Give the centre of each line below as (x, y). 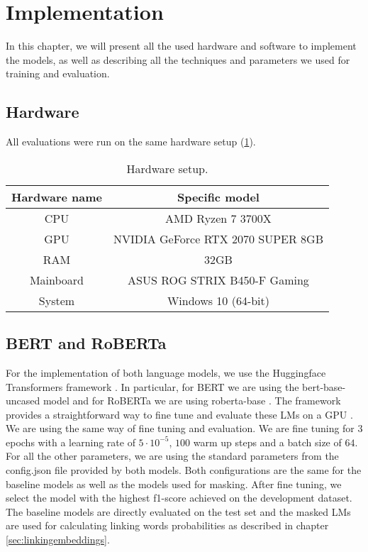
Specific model (218, 197)
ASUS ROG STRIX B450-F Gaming (218, 280)
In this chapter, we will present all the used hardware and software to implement (181, 46)
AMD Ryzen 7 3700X (218, 218)
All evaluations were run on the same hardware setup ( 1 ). (131, 142)
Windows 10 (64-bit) (218, 300)
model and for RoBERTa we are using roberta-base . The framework (192, 401)
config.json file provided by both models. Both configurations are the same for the (184, 470)
